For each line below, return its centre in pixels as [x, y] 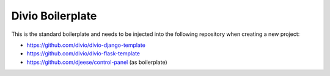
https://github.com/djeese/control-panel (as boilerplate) [97, 62]
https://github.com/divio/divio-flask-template [83, 54]
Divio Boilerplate [54, 16]
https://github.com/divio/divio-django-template [86, 45]
